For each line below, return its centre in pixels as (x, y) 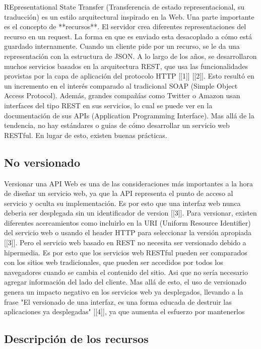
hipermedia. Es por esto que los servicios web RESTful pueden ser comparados (126, 252)
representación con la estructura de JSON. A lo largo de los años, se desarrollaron (130, 56)
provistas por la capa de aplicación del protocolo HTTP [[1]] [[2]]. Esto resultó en (129, 76)
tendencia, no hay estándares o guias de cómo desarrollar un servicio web (117, 125)
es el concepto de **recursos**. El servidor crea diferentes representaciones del (125, 26)
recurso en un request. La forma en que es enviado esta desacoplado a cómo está (128, 36)
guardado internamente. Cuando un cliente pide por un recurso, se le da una (122, 46)
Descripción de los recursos (76, 339)
